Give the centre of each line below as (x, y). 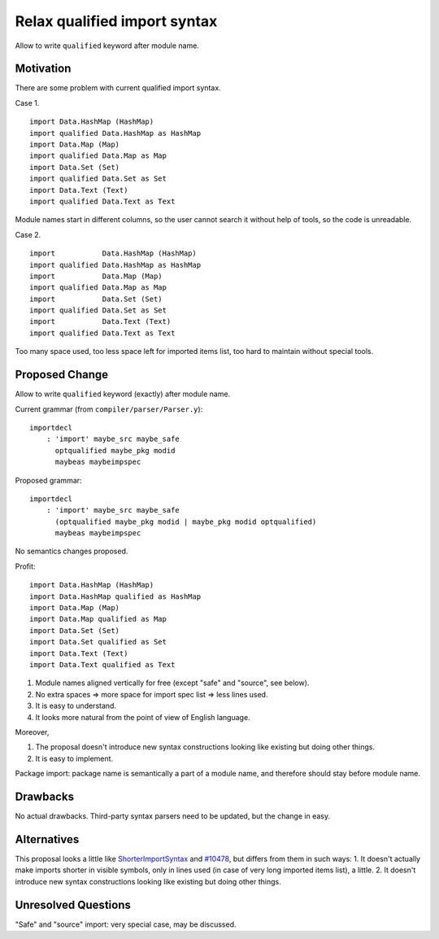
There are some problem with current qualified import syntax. (118, 88)
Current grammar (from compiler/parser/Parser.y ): (109, 409)
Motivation (43, 69)
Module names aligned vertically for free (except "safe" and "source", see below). (172, 683)
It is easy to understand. (76, 706)
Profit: (25, 566)
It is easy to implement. (74, 758)
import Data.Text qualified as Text (102, 664)
